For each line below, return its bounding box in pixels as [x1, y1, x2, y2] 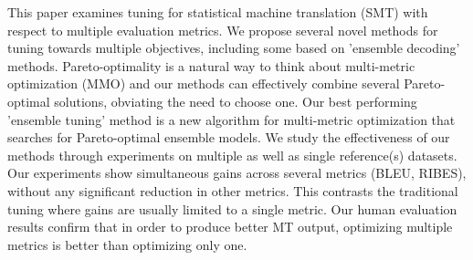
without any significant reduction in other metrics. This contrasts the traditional [7, 181, 458, 200]
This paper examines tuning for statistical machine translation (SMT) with [7, 3, 428, 21]
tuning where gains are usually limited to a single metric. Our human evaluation [7, 199, 457, 218]
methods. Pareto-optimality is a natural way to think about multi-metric [7, 56, 415, 75]
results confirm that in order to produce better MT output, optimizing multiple [7, 217, 453, 236]
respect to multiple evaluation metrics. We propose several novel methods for [7, 20, 438, 39]
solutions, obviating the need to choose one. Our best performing [54, 91, 417, 110]
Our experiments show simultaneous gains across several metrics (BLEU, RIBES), [7, 163, 467, 182]
